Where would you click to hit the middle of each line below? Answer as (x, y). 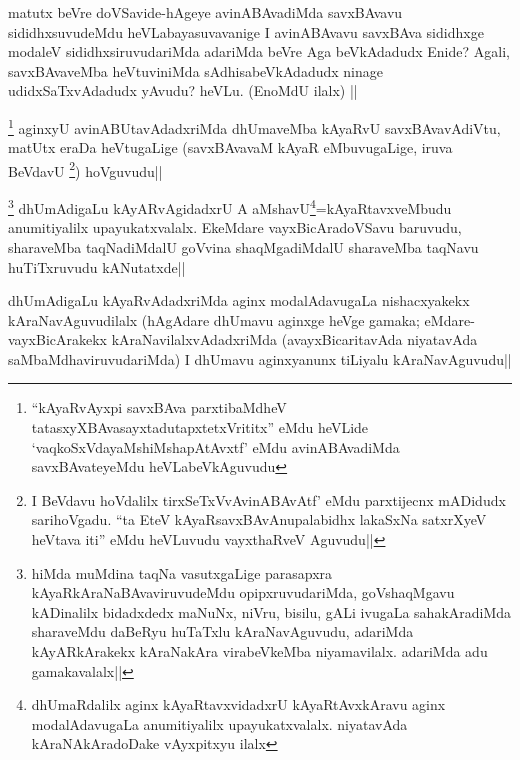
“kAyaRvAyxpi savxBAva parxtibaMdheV (159, 407)
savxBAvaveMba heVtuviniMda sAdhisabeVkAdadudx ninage (195, 70)
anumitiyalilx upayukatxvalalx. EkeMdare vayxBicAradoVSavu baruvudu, (235, 227)
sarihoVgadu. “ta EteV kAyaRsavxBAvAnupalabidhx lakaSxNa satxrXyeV (259, 519)
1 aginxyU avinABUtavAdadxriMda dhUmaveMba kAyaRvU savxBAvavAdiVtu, (254, 126)
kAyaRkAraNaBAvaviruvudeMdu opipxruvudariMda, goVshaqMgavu (243, 592)
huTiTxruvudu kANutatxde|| (97, 266)
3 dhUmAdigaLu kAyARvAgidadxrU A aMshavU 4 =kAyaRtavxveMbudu (230, 206)
